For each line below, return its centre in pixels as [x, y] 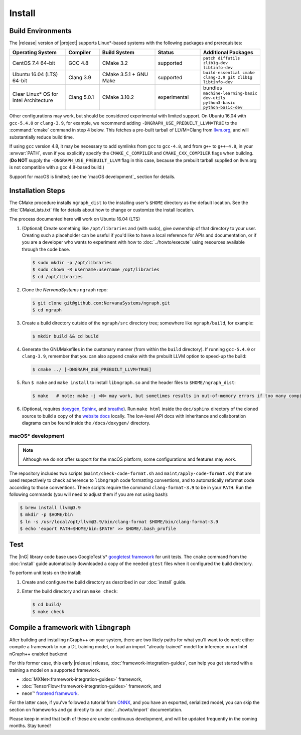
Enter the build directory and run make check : [70, 591]
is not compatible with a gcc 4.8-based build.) [57, 167]
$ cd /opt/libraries [57, 277]
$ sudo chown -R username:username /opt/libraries [96, 270]
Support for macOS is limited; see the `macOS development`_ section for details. [92, 176]
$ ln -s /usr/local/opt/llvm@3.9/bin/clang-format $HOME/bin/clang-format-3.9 [119, 522]
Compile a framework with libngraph [70, 627]
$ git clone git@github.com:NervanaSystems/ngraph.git [101, 303]
